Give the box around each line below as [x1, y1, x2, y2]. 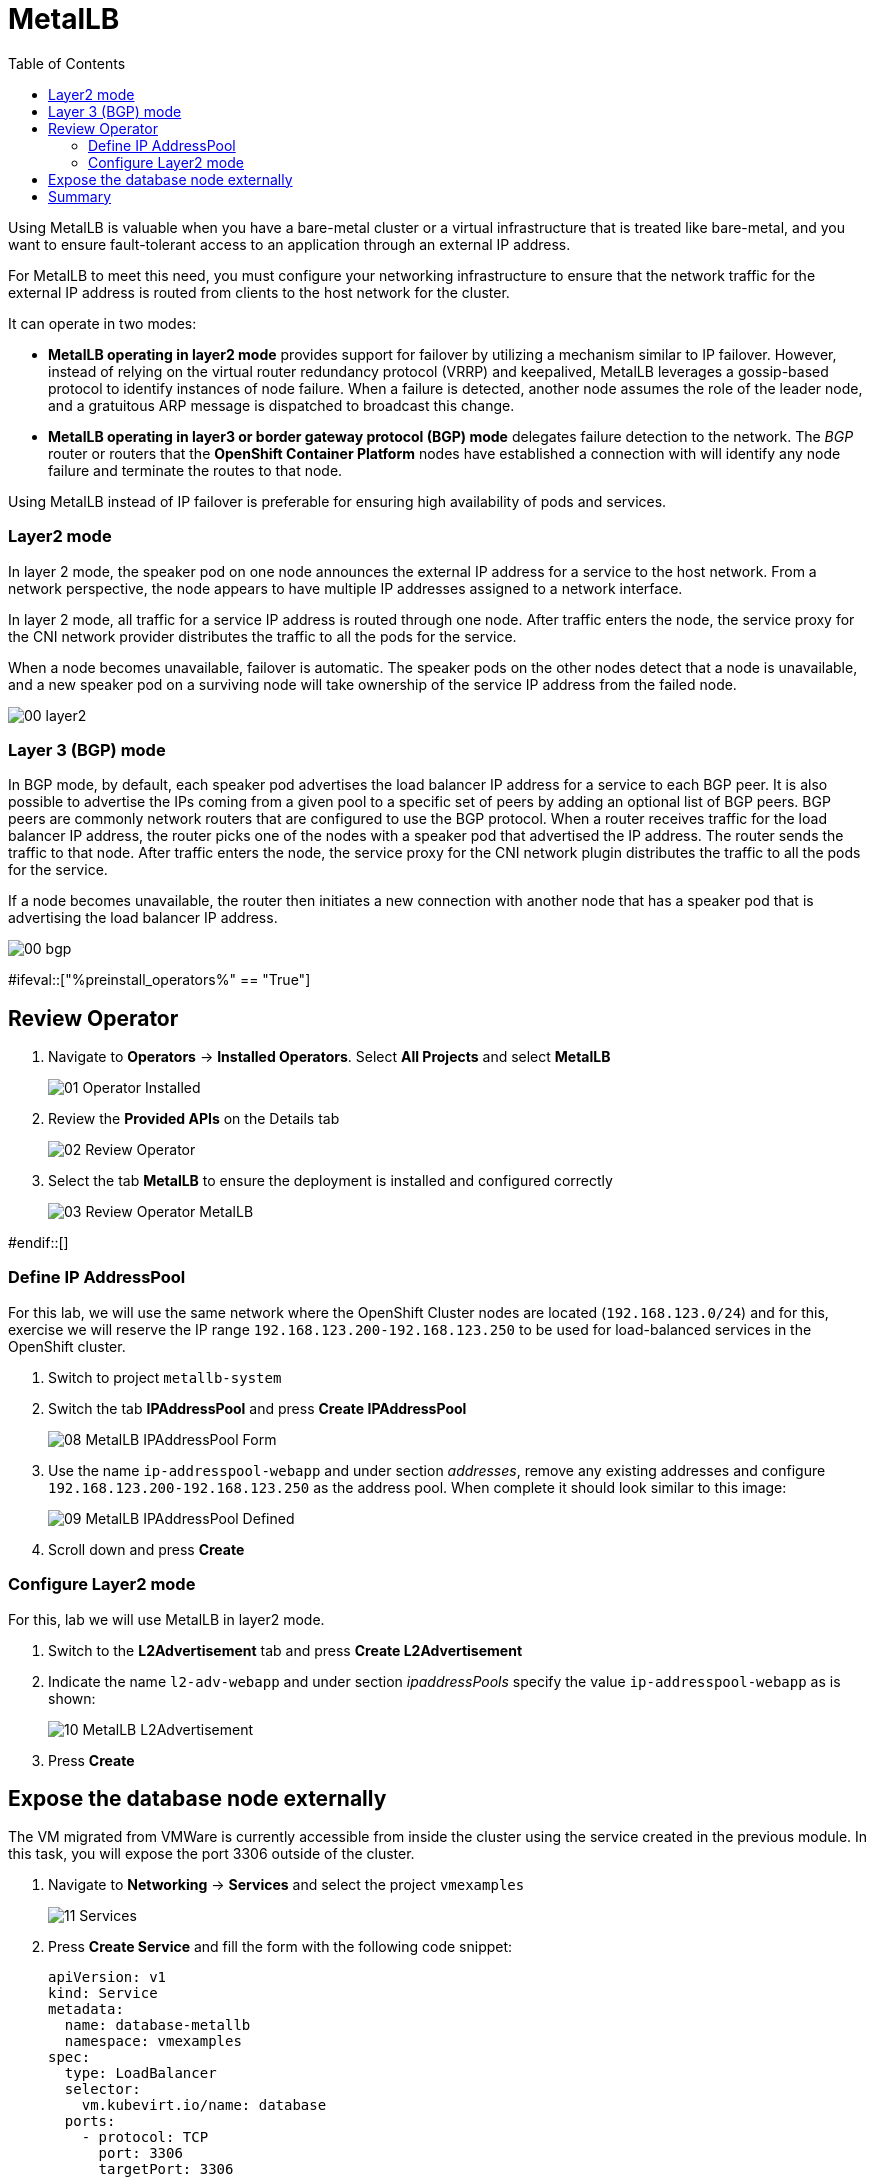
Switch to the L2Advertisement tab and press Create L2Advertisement [48, 1641, 523, 1659]
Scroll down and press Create [48, 1540, 245, 1558]
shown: [48, 1689, 96, 1707]
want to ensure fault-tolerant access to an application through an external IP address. [8, 235, 571, 253]
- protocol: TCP [81, 2129, 209, 2146]
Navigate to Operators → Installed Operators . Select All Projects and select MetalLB [48, 1048, 611, 1066]
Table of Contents [8, 54, 126, 72]
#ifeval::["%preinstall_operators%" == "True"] [8, 971, 311, 989]
